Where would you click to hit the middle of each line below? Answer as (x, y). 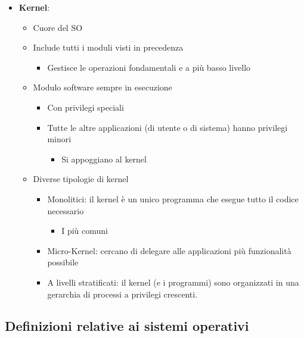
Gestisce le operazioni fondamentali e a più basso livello (149, 67)
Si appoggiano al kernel (104, 159)
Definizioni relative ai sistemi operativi (127, 326)
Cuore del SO (58, 27)
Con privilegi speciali (86, 107)
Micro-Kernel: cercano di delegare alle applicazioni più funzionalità (169, 250)
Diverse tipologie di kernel (81, 179)
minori (59, 139)
